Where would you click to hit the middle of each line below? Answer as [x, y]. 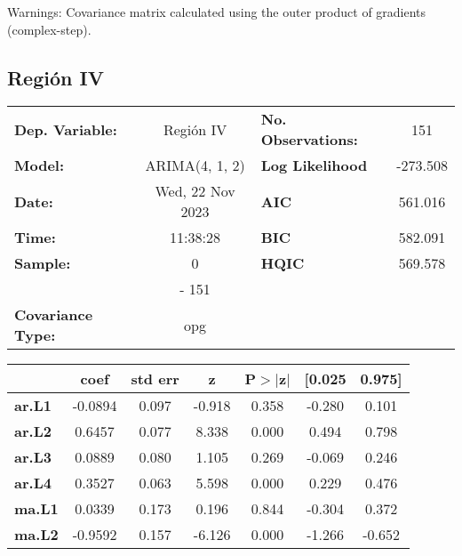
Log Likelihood [314, 165]
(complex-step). [49, 29]
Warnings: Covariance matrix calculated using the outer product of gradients [217, 12]
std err [155, 379]
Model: [40, 165]
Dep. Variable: [66, 129]
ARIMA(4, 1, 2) [195, 165]
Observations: [309, 140]
